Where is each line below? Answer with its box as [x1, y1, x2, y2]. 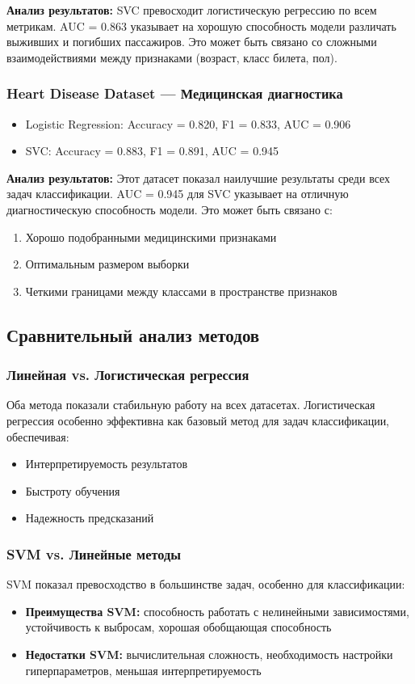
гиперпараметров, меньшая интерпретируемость [25, 661, 262, 678]
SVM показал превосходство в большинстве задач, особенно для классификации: [6, 576, 405, 593]
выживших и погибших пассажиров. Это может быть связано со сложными [6, 33, 377, 50]
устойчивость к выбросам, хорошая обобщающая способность [25, 619, 332, 635]
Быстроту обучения [25, 482, 120, 499]
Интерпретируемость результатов [25, 455, 188, 472]
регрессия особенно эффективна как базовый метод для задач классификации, [6, 412, 390, 429]
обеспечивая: [6, 428, 69, 445]
